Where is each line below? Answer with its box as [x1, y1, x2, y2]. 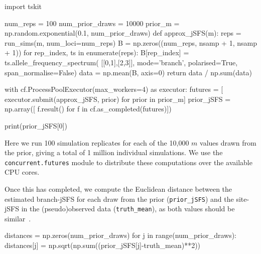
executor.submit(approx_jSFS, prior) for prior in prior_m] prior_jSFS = [5, 93, 231, 104]
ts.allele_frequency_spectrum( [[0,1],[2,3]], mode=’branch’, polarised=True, [5, 57, 238, 67]
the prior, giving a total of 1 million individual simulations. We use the [5, 147, 223, 158]
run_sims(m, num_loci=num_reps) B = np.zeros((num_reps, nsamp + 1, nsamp [5, 37, 257, 48]
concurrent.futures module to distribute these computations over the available [5, 157, 252, 167]
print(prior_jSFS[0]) [5, 120, 67, 131]
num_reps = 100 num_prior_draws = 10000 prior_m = [5, 18, 180, 28]
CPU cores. [5, 167, 40, 177]
